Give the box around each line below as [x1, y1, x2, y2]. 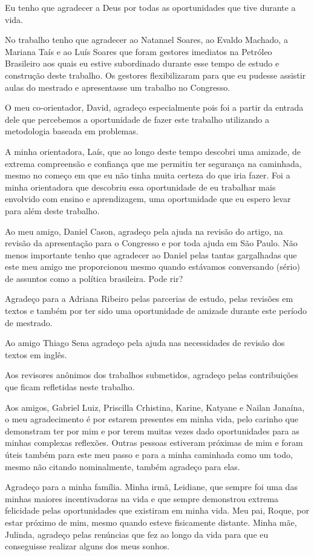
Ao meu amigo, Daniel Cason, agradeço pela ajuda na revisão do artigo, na [5, 224, 283, 237]
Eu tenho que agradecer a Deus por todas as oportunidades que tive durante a [5, 1, 296, 13]
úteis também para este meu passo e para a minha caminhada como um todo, [5, 448, 293, 460]
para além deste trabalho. [5, 204, 100, 217]
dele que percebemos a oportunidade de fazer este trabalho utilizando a [5, 113, 270, 125]
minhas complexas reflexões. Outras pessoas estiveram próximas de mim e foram [5, 436, 303, 449]
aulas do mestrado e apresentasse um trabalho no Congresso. [5, 80, 231, 93]
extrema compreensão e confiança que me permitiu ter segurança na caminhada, [5, 157, 302, 169]
